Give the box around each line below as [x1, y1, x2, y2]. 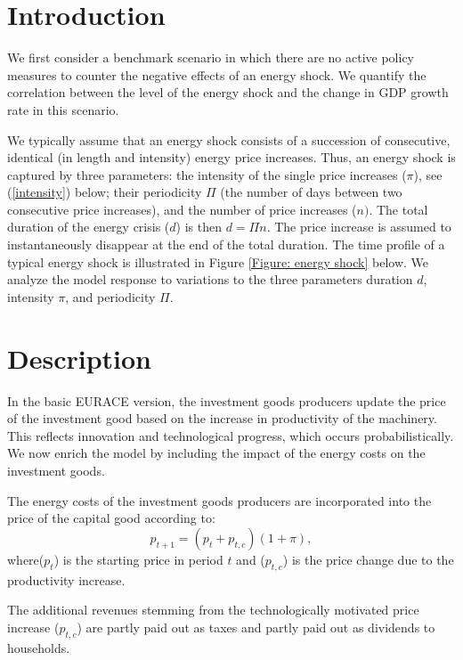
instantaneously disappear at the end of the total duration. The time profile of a [7, 235, 445, 254]
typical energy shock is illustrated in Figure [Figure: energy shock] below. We [7, 252, 429, 271]
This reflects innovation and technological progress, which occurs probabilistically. [7, 426, 454, 444]
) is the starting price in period [53, 550, 223, 568]
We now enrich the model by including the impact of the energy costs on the [7, 444, 426, 462]
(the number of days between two [220, 183, 402, 201]
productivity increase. [7, 570, 126, 589]
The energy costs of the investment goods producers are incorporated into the [7, 491, 432, 509]
